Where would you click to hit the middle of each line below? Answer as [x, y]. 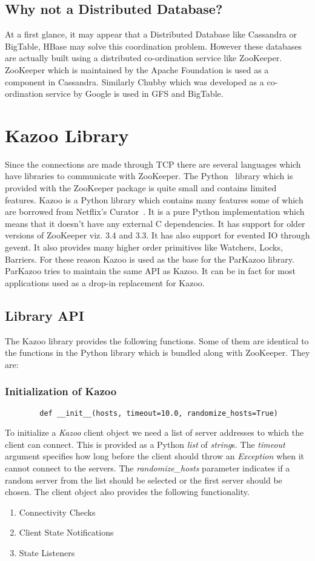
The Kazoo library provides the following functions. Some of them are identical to [157, 340]
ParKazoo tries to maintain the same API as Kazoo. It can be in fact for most [150, 271]
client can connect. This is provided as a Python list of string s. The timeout [145, 444]
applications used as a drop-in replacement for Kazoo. [105, 282]
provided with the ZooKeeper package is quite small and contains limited [141, 188]
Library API [45, 315]
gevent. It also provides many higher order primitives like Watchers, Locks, [144, 247]
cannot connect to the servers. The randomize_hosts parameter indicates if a [148, 468]
